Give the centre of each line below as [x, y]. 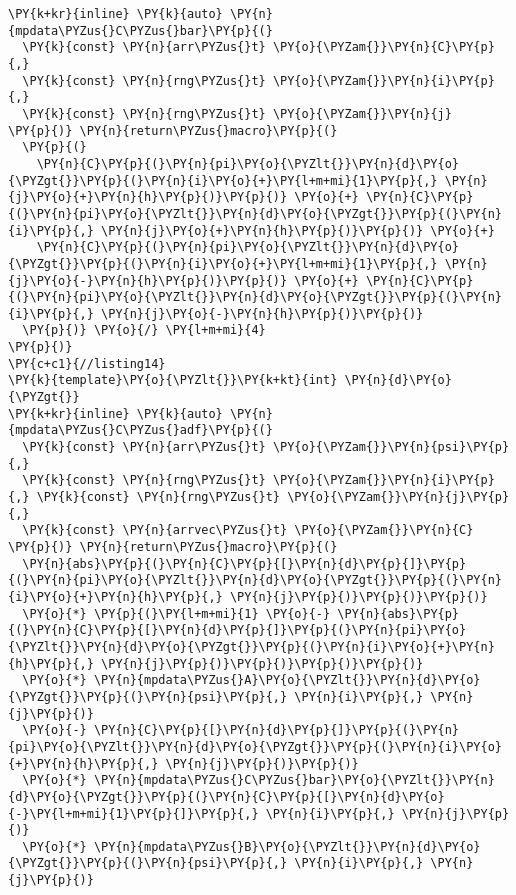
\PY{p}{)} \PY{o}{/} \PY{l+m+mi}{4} [144, 330]
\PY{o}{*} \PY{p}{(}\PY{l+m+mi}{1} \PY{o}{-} [176, 613]
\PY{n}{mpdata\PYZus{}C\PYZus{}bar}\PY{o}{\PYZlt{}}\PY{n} [294, 780]
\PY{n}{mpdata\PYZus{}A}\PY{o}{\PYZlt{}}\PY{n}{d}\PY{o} [287, 680]
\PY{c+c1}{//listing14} [87, 363]
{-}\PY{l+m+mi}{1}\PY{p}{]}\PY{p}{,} [133, 813]
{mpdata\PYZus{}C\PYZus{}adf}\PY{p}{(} [140, 430]
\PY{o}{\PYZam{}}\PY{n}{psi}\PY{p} [391, 447]
